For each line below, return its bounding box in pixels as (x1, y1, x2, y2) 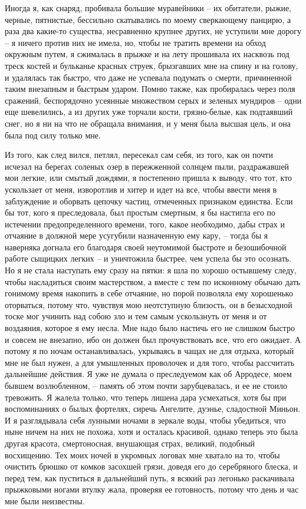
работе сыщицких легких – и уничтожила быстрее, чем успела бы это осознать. (5, 252, 292, 265)
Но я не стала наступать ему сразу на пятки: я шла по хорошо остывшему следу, (5, 264, 297, 276)
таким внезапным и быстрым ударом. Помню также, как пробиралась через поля (5, 82, 295, 95)
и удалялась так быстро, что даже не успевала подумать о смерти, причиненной (5, 71, 292, 83)
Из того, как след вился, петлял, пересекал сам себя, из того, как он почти (5, 148, 273, 161)
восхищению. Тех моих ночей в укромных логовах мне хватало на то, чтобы (5, 448, 280, 461)
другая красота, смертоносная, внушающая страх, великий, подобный (5, 437, 255, 449)
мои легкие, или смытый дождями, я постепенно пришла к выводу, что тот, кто (5, 171, 292, 184)
